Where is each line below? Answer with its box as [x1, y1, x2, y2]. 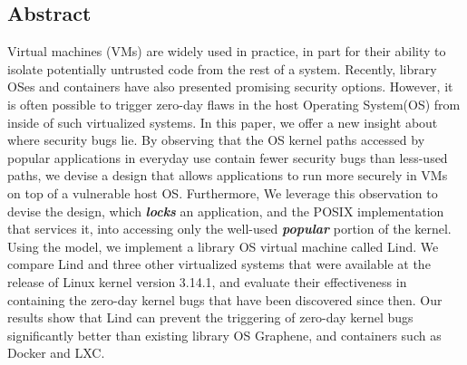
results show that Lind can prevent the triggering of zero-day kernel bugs [7, 308, 413, 327]
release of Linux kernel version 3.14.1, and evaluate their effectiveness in [7, 272, 407, 291]
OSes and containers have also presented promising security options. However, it [7, 77, 453, 96]
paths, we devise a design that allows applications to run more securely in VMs [7, 166, 448, 185]
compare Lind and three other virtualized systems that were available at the [7, 255, 431, 274]
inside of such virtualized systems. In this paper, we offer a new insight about [7, 112, 438, 131]
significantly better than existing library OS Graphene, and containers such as [7, 325, 442, 344]
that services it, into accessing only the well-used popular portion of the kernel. [7, 219, 452, 238]
